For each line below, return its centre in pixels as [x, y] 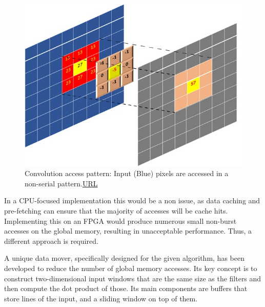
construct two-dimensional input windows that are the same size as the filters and [133, 278]
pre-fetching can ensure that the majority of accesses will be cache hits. [116, 210]
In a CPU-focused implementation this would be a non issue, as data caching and [132, 200]
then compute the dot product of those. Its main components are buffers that [126, 288]
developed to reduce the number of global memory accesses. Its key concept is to [131, 268]
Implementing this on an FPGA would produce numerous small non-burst [120, 220]
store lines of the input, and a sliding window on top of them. [101, 298]
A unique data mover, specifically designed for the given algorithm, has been [124, 258]
